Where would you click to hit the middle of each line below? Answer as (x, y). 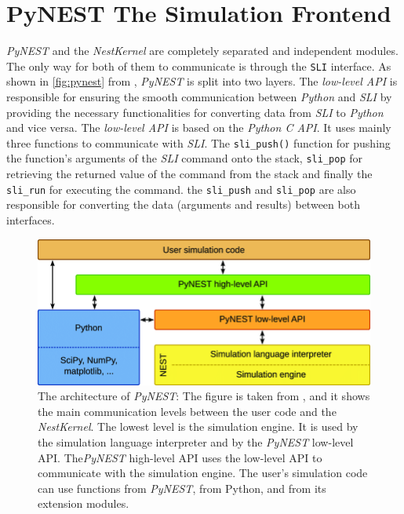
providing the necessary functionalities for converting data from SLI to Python (195, 112)
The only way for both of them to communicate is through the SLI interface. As (199, 66)
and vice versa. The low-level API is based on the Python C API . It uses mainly (199, 128)
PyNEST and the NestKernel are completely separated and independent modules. (202, 51)
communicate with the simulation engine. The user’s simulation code (203, 473)
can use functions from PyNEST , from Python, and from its (182, 488)
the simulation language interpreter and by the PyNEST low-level (196, 441)
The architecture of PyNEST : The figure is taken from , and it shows (204, 396)
